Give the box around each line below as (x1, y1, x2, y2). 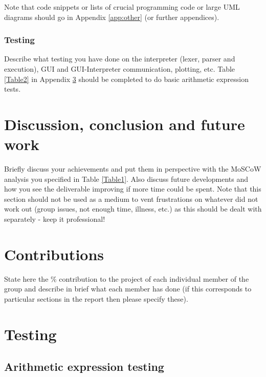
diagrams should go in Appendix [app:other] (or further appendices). (4, 11, 219, 22)
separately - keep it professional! (4, 214, 105, 224)
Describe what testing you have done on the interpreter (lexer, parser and (4, 53, 235, 64)
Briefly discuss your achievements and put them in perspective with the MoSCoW (4, 163, 261, 174)
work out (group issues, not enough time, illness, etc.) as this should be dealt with (4, 203, 262, 214)
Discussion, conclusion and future (4, 113, 245, 134)
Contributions (4, 243, 104, 264)
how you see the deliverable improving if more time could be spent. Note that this (4, 183, 261, 194)
